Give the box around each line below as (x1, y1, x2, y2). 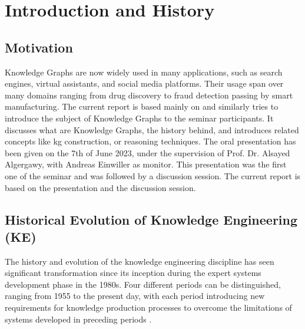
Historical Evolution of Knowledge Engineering (5, 210, 298, 228)
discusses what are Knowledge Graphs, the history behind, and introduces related (5, 123, 299, 136)
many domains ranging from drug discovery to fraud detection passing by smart (5, 88, 293, 101)
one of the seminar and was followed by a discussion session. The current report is (5, 169, 301, 182)
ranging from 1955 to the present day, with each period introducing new (5, 289, 265, 302)
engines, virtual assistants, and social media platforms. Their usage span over (5, 77, 284, 90)
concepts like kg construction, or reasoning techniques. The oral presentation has (5, 135, 296, 147)
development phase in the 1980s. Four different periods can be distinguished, (5, 278, 281, 290)
